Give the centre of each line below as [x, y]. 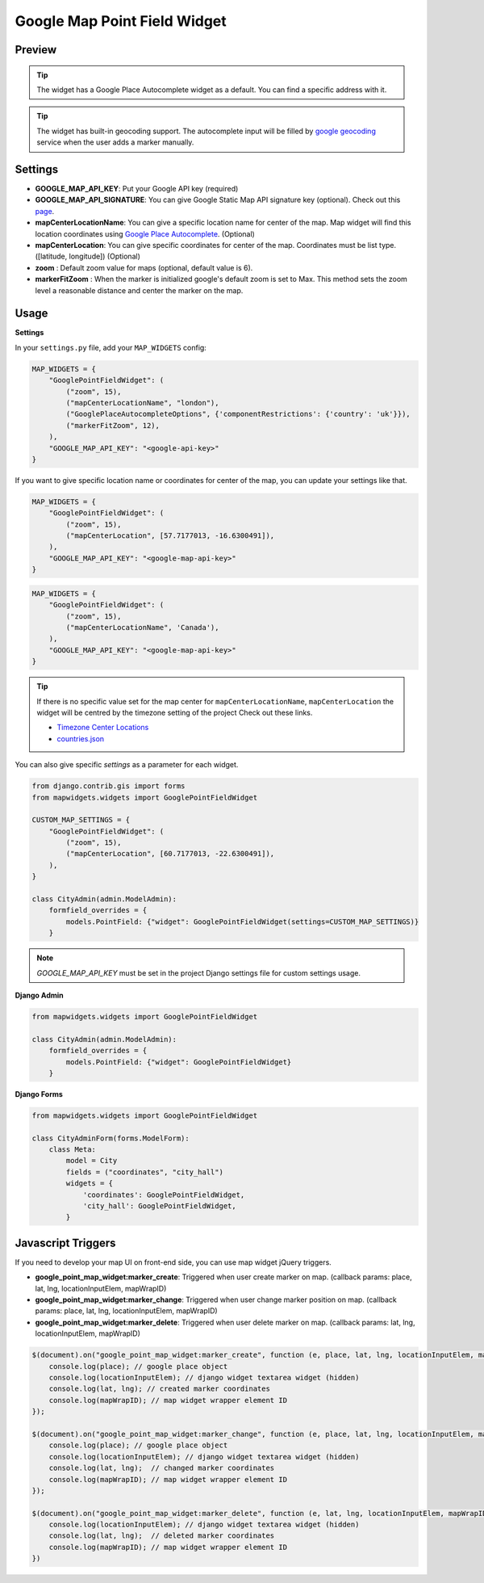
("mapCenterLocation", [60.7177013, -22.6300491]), [170, 854]
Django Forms [39, 1094]
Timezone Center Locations [103, 728]
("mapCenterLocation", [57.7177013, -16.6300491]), [170, 536]
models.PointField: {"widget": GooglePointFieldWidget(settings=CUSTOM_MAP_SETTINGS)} [242, 922]
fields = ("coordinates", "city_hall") [144, 1172]
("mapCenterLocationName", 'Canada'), [142, 628]
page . [45, 211]
